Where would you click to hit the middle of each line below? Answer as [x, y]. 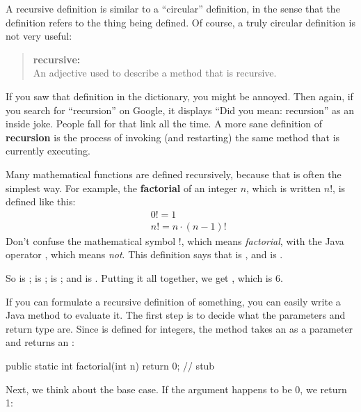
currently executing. [48, 151]
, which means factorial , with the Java [263, 240]
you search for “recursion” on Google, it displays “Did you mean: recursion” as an [180, 110]
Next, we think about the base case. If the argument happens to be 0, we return [176, 389]
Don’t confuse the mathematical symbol [91, 240]
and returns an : [40, 342]
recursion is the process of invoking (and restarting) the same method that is [173, 137]
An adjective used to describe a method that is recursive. [155, 73]
